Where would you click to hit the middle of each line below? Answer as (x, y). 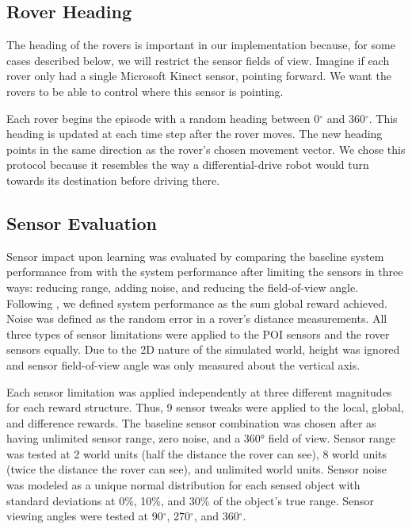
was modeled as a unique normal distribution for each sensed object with (183, 485)
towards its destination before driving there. (113, 180)
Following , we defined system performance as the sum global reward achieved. (197, 303)
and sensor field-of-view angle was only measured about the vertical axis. (183, 364)
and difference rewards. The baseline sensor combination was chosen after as (191, 422)
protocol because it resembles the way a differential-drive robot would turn (188, 165)
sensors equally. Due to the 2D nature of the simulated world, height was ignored (203, 349)
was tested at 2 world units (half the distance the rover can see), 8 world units (197, 453)
